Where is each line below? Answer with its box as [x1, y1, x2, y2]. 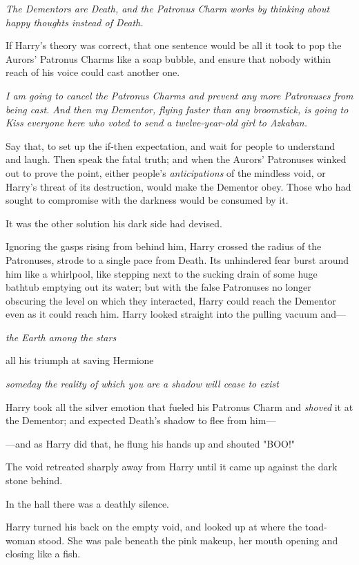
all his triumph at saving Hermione [6, 353, 154, 367]
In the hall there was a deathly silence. [6, 496, 170, 510]
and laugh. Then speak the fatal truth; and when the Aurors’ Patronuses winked [6, 152, 347, 166]
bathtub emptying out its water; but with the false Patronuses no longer [6, 280, 311, 294]
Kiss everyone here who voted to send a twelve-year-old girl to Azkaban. [6, 115, 307, 130]
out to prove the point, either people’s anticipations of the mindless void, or [6, 165, 326, 180]
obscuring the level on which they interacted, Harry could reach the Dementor [6, 293, 336, 307]
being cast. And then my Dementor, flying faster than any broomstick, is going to [6, 102, 349, 116]
